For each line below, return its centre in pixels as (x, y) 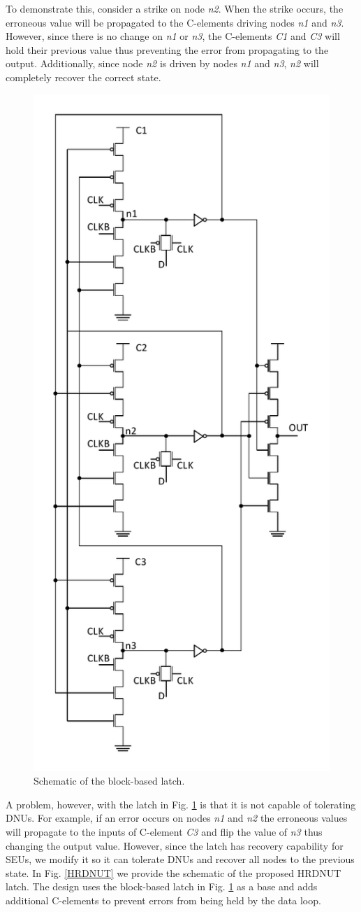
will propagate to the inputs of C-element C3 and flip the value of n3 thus (164, 831)
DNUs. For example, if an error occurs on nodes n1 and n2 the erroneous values (177, 818)
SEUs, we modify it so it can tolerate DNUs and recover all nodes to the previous (180, 859)
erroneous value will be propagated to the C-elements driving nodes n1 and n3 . (175, 22)
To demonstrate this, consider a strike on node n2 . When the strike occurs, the (175, 8)
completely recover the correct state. (83, 77)
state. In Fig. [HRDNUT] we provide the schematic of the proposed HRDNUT (174, 872)
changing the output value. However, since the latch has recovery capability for (175, 845)
